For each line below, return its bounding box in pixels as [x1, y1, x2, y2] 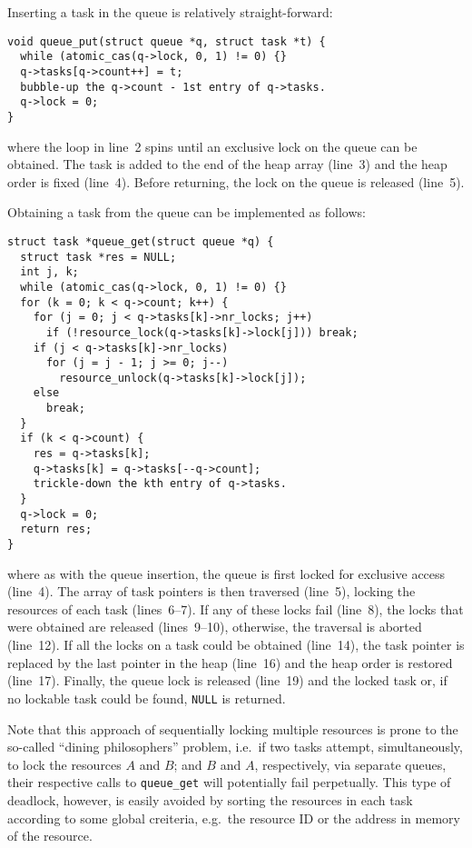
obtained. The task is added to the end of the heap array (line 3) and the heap [7, 155, 447, 174]
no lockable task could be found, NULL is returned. [7, 688, 286, 707]
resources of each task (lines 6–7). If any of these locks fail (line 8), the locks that [7, 599, 464, 618]
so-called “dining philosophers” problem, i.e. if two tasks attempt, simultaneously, [7, 737, 463, 756]
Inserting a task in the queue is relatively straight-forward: [7, 3, 333, 21]
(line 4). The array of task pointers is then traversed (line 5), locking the [7, 582, 416, 601]
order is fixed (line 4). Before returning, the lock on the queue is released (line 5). [7, 172, 465, 191]
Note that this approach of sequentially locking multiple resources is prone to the [7, 719, 458, 738]
